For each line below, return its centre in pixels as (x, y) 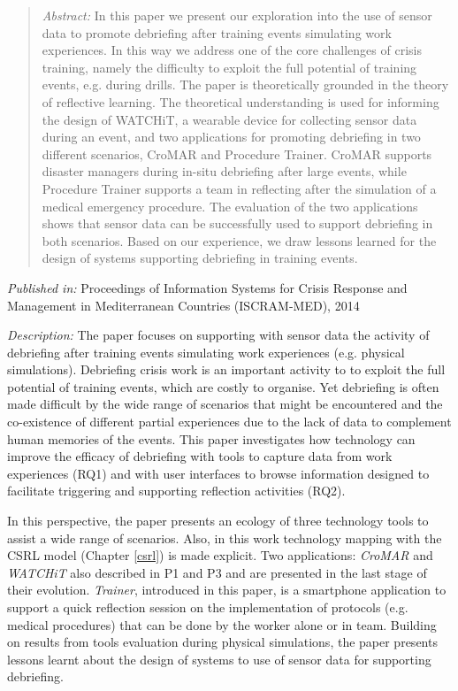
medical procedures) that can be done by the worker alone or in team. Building (222, 624)
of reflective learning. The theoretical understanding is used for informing (240, 101)
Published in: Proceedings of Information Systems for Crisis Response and (207, 287)
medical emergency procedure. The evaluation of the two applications (230, 206)
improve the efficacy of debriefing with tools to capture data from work (200, 456)
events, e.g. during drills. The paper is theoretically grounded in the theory (245, 84)
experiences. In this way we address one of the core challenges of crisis (232, 50)
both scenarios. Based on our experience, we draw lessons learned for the (239, 240)
